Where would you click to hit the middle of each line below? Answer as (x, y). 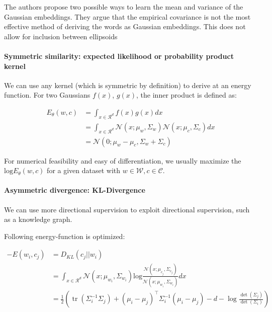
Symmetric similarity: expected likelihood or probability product (119, 56)
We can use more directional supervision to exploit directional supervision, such (127, 209)
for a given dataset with (84, 170)
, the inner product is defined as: (187, 95)
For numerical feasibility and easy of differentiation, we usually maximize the (123, 160)
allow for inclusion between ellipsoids (61, 36)
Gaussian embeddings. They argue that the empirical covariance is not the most (127, 16)
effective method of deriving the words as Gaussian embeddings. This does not (125, 26)
